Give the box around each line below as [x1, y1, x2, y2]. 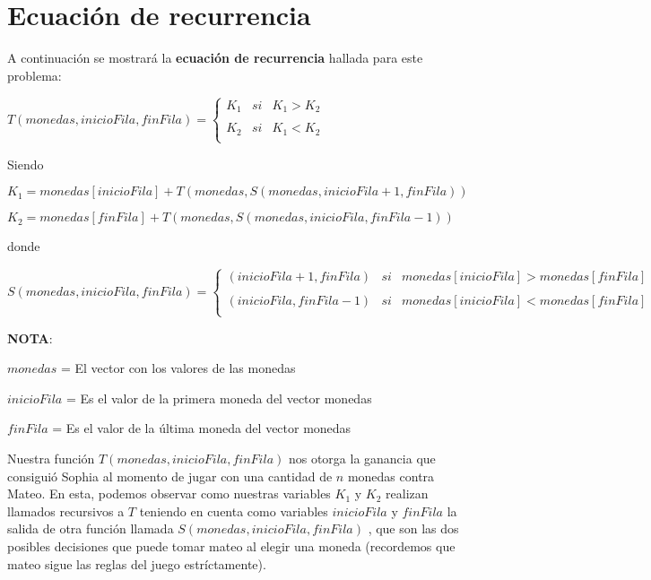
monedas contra [347, 466, 435, 485]
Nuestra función [7, 449, 95, 468]
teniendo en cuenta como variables [139, 501, 328, 520]
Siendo [7, 154, 44, 173]
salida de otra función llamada [7, 519, 174, 538]
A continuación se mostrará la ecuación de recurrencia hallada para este [7, 48, 423, 67]
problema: [7, 65, 62, 84]
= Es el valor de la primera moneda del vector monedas [65, 388, 372, 407]
